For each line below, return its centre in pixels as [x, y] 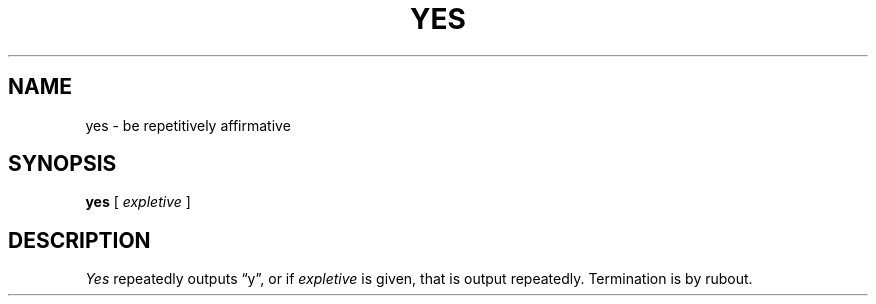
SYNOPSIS [62, 164]
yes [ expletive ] [138, 202]
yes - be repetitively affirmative [188, 125]
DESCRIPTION [79, 240]
